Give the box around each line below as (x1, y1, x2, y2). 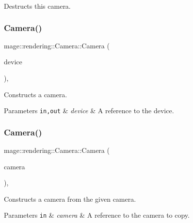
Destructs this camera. (4, 1, 71, 11)
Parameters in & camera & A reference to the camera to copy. (4, 210, 190, 220)
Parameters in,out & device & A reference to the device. (4, 105, 174, 116)
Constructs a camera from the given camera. (4, 193, 136, 204)
